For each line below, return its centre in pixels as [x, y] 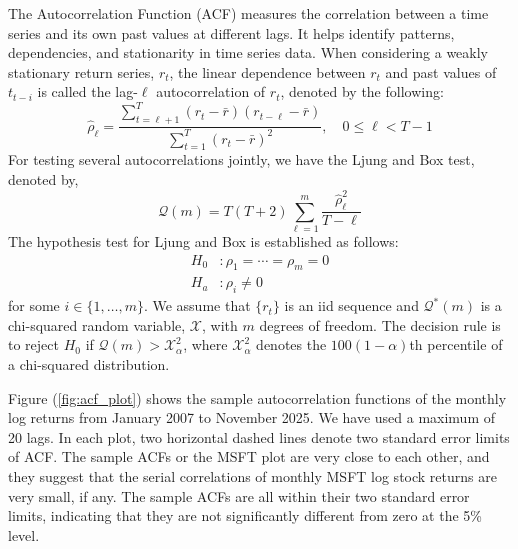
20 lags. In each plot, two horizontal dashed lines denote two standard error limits [259, 436]
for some [34, 305]
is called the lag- [87, 91]
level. [24, 534]
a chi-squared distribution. [89, 363]
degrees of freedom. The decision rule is [380, 324]
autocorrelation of [211, 91]
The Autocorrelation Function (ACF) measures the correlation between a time [248, 13]
